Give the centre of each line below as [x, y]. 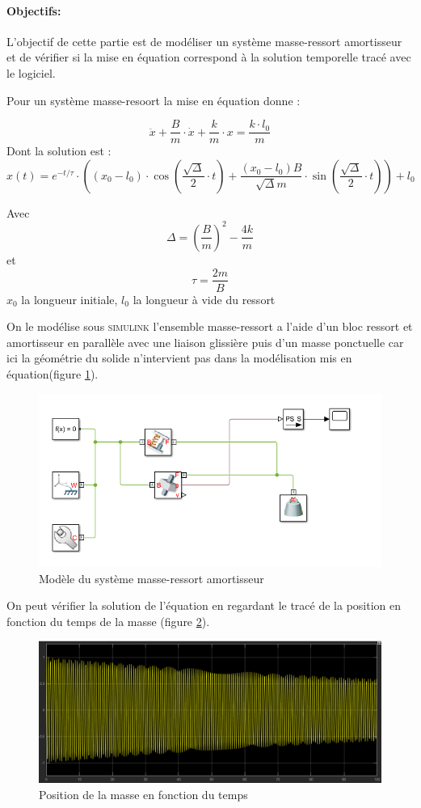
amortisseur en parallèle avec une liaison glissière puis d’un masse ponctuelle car [205, 342]
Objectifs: [34, 10]
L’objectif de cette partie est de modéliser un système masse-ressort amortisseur [204, 41]
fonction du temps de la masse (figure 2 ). [108, 621]
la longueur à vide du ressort [204, 299]
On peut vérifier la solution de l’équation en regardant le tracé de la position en [204, 605]
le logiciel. [31, 72]
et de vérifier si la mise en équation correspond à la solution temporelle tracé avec [209, 57]
